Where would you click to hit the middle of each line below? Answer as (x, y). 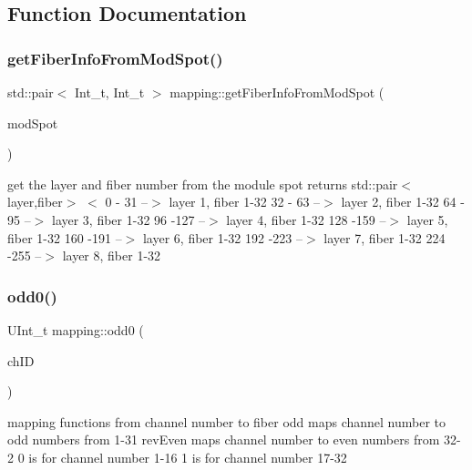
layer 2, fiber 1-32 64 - (403, 202)
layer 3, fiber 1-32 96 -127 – (128, 219)
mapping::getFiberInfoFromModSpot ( (277, 92)
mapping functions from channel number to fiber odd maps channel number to (227, 421)
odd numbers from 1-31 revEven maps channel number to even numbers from (224, 439)
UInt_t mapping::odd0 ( (76, 329)
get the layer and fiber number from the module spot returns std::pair (203, 184)
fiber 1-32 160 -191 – (65, 237)
